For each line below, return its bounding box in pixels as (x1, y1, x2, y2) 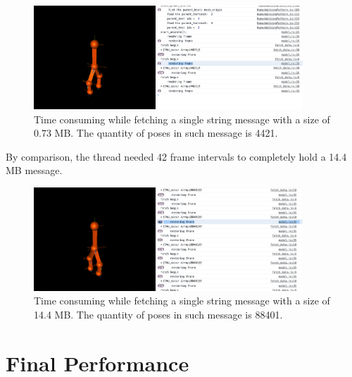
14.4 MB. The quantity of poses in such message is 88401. (34, 307, 283, 322)
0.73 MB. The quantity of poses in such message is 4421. (34, 125, 278, 140)
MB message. (6, 163, 63, 178)
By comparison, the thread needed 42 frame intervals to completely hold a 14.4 (6, 149, 347, 163)
